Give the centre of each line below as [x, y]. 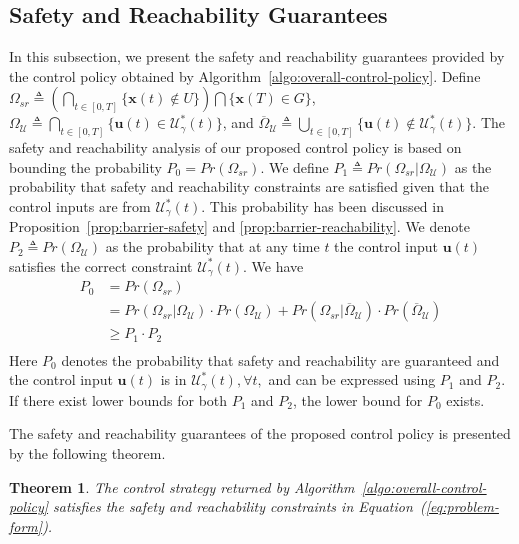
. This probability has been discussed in [322, 206]
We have [277, 265]
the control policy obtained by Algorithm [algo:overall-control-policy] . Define [245, 75]
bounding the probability [85, 166]
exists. [465, 399]
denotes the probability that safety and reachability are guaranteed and [280, 359]
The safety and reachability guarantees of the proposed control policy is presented [260, 433]
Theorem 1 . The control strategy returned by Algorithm [182, 486]
